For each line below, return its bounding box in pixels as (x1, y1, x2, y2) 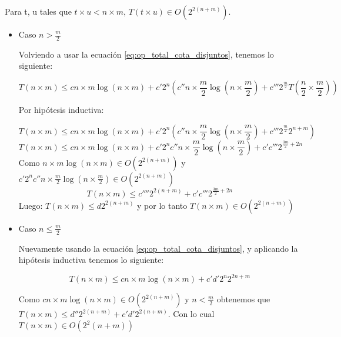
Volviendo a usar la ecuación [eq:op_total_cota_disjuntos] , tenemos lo (18, 48, 274, 60)
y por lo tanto (137, 199, 188, 211)
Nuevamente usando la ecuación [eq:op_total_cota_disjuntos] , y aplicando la (18, 242, 298, 254)
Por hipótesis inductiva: (18, 104, 104, 116)
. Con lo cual (168, 308, 215, 320)
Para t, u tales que (5, 5, 72, 17)
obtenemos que (216, 293, 270, 305)
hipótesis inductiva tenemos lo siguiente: (18, 253, 164, 266)
